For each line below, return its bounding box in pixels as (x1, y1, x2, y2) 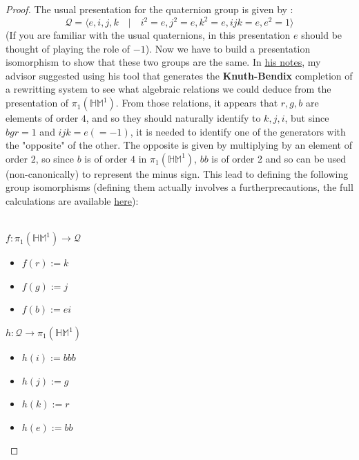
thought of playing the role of (6, 41, 130, 55)
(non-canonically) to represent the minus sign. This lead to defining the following (6, 166, 349, 181)
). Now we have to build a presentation (145, 41, 311, 55)
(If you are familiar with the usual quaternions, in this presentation (6, 28, 291, 42)
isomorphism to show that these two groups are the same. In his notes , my (6, 55, 321, 69)
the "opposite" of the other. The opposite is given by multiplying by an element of (6, 138, 352, 152)
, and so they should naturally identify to (86, 111, 261, 125)
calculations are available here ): (6, 194, 139, 208)
